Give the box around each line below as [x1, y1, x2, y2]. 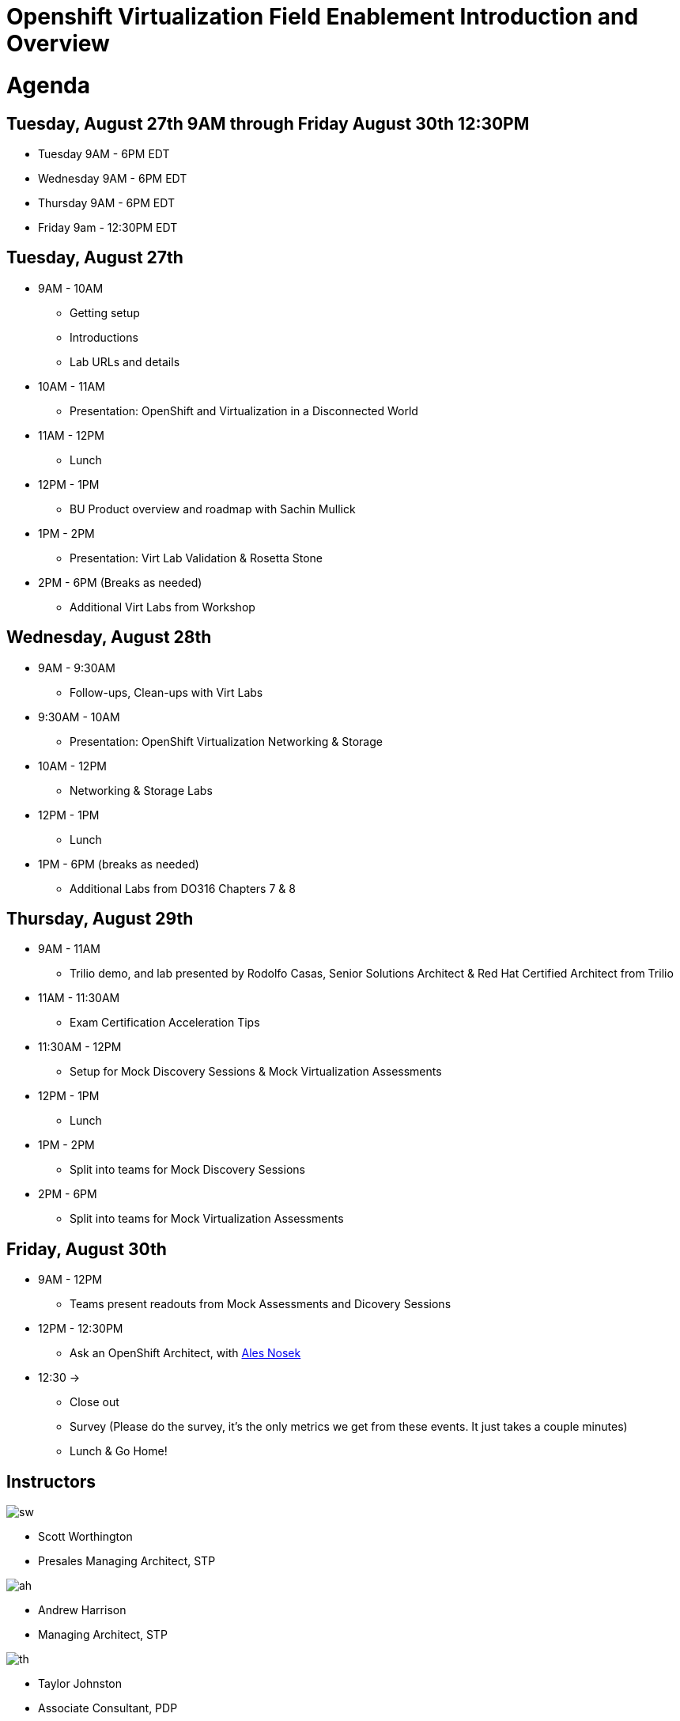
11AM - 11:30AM [38, 991, 120, 1005]
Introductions [70, 330, 138, 344]
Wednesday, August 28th [6, 627, 212, 648]
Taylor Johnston [38, 1677, 123, 1691]
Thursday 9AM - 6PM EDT [38, 195, 175, 210]
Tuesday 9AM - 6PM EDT [38, 146, 170, 161]
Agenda [6, 71, 90, 99]
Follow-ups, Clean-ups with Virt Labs [70, 685, 263, 699]
